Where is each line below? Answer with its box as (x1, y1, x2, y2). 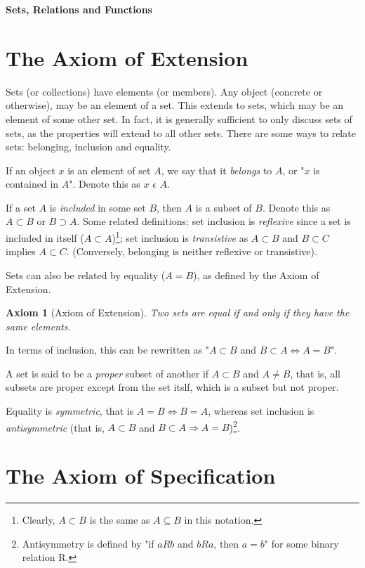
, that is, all (290, 366, 340, 380)
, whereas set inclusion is (208, 404, 314, 418)
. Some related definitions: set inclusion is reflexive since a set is (77, 214, 351, 228)
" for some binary (264, 536, 339, 550)
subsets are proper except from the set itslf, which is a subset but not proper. (6, 380, 339, 394)
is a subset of (195, 200, 252, 214)
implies (6, 244, 36, 259)
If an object (6, 162, 55, 177)
